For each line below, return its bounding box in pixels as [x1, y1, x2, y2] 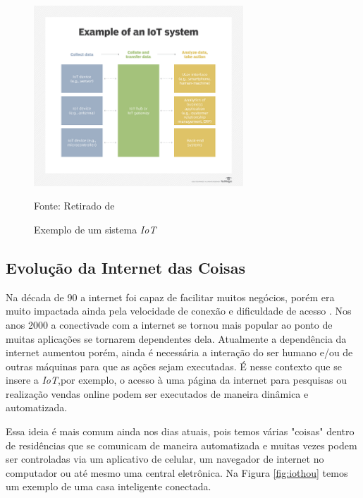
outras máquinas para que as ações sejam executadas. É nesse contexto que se [6, 358, 342, 373]
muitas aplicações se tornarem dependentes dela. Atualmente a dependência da [6, 331, 347, 346]
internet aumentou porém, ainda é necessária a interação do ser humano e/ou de [6, 345, 353, 360]
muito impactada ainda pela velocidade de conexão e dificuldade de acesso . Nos [6, 303, 352, 318]
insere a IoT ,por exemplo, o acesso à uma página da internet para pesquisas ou [6, 372, 347, 387]
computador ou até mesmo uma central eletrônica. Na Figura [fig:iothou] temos [6, 465, 348, 480]
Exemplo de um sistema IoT [34, 221, 156, 236]
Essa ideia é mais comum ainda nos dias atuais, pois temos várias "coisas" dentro [6, 424, 355, 439]
